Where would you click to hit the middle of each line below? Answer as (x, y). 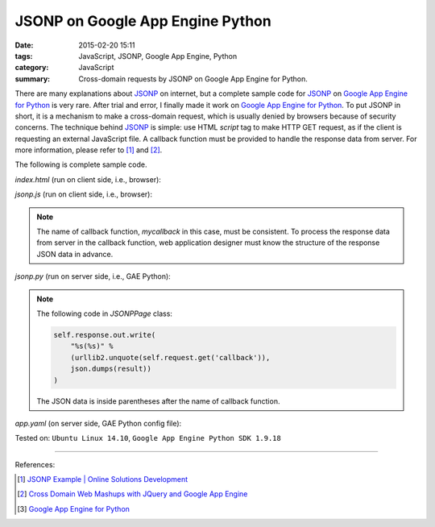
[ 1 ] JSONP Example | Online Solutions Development (103, 479)
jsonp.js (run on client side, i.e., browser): (84, 194)
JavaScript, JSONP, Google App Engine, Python (158, 56)
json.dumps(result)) (111, 369)
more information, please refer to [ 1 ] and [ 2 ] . (89, 150)
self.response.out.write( (105, 335)
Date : (24, 45)
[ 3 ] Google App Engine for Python (74, 508)
